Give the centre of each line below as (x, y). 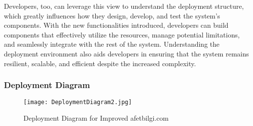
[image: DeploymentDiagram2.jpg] (78, 102)
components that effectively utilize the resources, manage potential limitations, (122, 34)
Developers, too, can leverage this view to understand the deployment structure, (124, 6)
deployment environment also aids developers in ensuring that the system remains (126, 53)
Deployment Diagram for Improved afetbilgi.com (96, 118)
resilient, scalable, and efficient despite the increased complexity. (100, 63)
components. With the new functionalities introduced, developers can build (116, 25)
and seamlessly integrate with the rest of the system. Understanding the (112, 44)
